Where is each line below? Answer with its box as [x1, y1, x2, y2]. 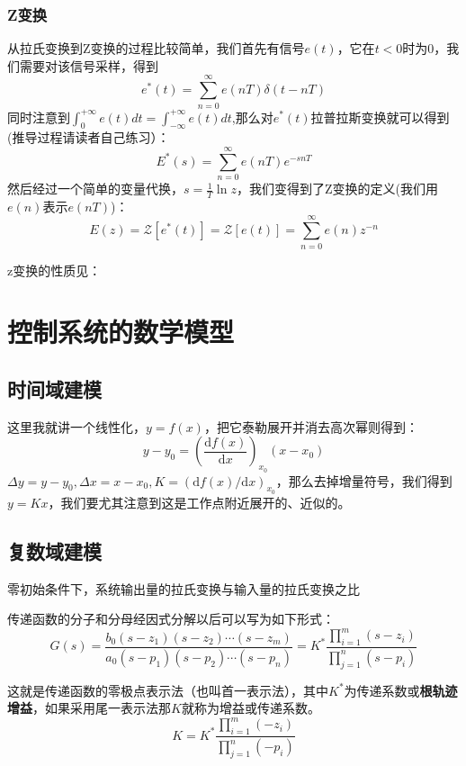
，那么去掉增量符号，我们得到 [275, 471, 453, 490]
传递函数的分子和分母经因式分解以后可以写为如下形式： [7, 609, 335, 628]
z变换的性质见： [7, 260, 102, 279]
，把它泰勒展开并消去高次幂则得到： [203, 417, 418, 436]
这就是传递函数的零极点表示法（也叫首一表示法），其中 [7, 680, 328, 699]
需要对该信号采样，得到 [19, 56, 158, 75]
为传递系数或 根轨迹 [344, 680, 458, 699]
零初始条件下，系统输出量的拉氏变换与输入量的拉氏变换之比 [7, 579, 360, 598]
